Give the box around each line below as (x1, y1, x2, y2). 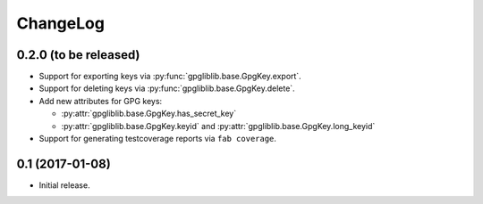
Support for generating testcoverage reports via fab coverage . (38, 134, 277, 144)
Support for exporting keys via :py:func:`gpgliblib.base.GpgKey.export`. (38, 71, 301, 82)
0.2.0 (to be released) (16, 47, 140, 62)
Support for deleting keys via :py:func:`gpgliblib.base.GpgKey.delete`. (38, 83, 295, 94)
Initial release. (38, 179, 90, 191)
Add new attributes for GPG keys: (38, 95, 163, 106)
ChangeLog (16, 13, 105, 33)
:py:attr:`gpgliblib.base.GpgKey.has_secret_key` (61, 108, 237, 119)
